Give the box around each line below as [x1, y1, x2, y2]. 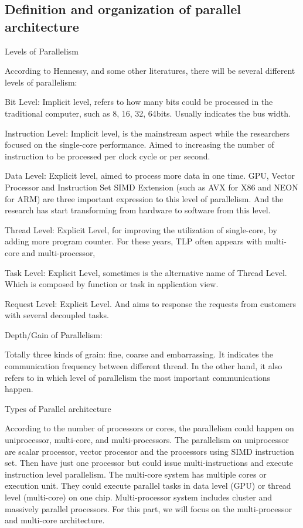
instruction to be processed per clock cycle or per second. [5, 149, 210, 162]
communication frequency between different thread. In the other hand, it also [5, 360, 282, 372]
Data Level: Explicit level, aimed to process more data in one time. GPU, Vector [5, 169, 295, 182]
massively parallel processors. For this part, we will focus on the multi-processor [5, 502, 292, 515]
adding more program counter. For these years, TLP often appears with [5, 235, 263, 247]
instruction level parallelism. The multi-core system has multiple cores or [5, 468, 267, 480]
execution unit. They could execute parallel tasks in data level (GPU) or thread [5, 479, 291, 492]
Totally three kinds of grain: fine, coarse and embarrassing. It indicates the [5, 348, 273, 360]
